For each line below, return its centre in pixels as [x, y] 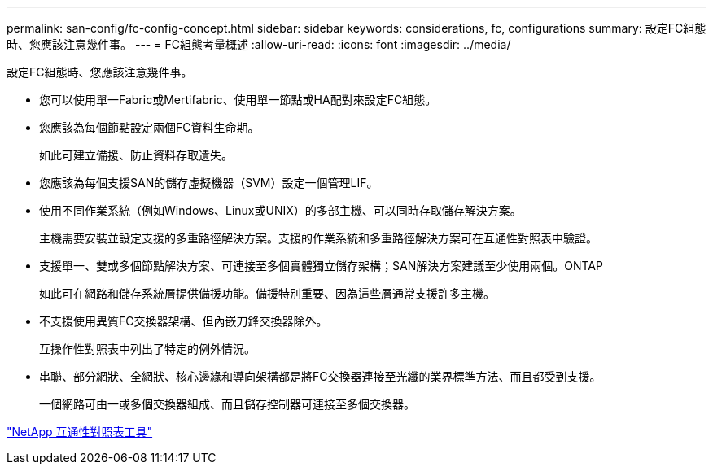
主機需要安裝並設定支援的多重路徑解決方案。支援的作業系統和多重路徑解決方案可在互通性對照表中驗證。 [318, 238]
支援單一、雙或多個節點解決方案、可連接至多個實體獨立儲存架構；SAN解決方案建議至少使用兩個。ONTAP [321, 266]
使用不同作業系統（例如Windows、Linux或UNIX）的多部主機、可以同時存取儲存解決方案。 [280, 210]
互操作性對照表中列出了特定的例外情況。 [147, 349]
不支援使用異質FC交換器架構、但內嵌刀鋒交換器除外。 [184, 321]
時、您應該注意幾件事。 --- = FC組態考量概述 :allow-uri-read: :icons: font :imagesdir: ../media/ [259, 44]
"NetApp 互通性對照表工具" [80, 432]
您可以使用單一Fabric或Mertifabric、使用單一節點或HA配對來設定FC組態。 [238, 100]
